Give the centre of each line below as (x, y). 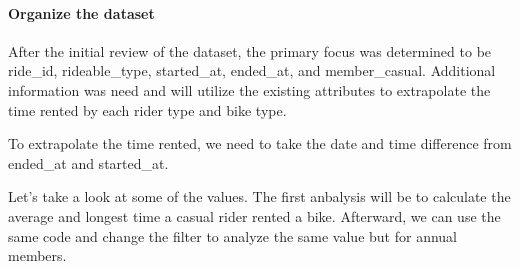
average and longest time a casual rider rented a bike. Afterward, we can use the (254, 215)
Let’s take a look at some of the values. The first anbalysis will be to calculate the (259, 196)
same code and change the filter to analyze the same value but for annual (232, 235)
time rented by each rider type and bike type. (147, 109)
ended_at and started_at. (88, 162)
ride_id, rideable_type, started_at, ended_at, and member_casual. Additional (252, 70)
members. (37, 255)
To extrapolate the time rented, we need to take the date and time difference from (260, 143)
